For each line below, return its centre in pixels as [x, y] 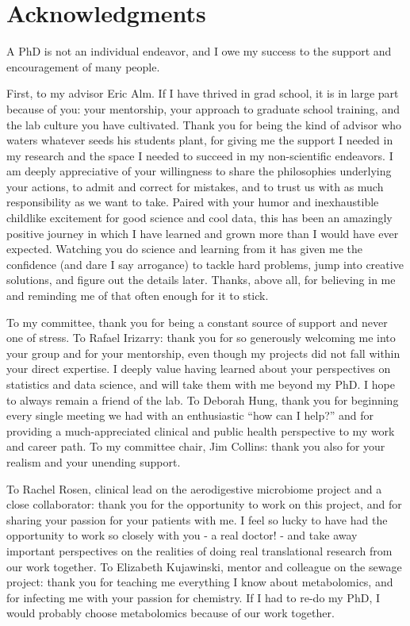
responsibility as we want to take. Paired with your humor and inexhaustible [193, 202]
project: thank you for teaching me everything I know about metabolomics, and [200, 582]
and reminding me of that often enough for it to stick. [138, 296]
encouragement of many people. [83, 66]
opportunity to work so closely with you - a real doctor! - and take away [182, 535]
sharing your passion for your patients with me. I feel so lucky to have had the [197, 519]
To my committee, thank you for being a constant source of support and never [197, 322]
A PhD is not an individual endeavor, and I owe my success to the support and [199, 51]
